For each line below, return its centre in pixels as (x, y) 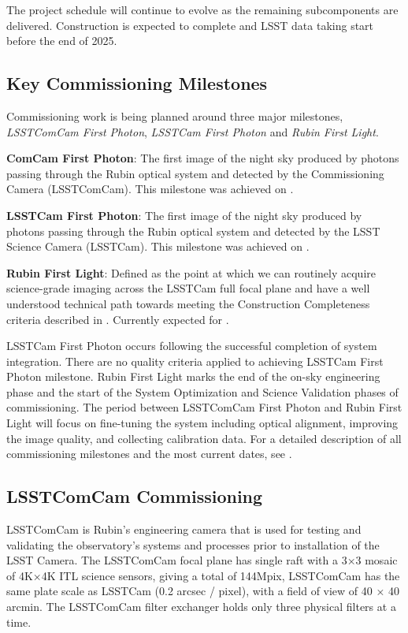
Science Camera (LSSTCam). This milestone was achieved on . (158, 246)
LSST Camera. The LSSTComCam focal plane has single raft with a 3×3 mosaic (202, 560)
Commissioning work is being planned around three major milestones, (175, 115)
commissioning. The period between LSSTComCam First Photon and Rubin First (204, 407)
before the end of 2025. (62, 41)
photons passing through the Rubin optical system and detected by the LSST (193, 231)
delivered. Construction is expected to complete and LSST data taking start (190, 25)
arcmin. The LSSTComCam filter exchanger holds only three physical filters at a (201, 607)
